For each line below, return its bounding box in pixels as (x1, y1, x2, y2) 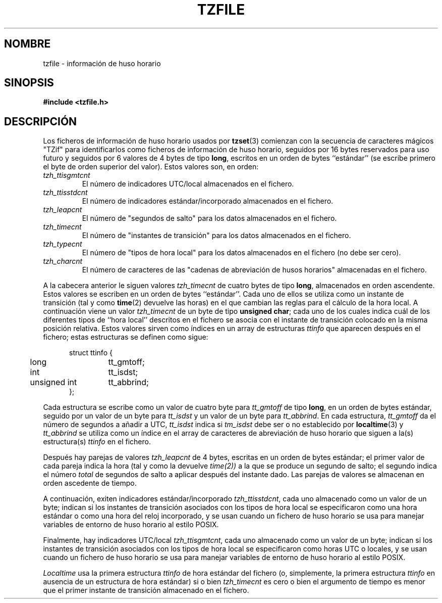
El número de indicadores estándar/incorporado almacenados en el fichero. (82, 197, 334, 206)
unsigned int (30, 377, 77, 388)
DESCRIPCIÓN (4, 115, 77, 128)
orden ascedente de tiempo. (43, 479, 137, 488)
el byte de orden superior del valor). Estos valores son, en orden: (43, 162, 259, 171)
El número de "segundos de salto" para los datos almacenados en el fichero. (82, 214, 337, 223)
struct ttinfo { (69, 348, 113, 357)
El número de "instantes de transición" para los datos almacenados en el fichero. (82, 231, 351, 240)
